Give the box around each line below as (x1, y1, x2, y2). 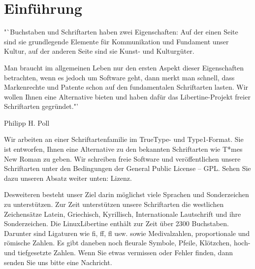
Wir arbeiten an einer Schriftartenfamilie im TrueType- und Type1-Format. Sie (4, 134, 244, 144)
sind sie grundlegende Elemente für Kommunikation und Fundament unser (4, 36, 229, 46)
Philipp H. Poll (4, 117, 50, 128)
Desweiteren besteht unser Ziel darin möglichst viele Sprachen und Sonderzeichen (4, 189, 249, 200)
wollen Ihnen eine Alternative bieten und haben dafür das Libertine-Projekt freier (4, 91, 251, 101)
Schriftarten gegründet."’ (4, 101, 78, 111)
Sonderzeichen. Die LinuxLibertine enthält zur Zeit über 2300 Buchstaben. (4, 218, 229, 229)
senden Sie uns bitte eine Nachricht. (4, 257, 112, 267)
